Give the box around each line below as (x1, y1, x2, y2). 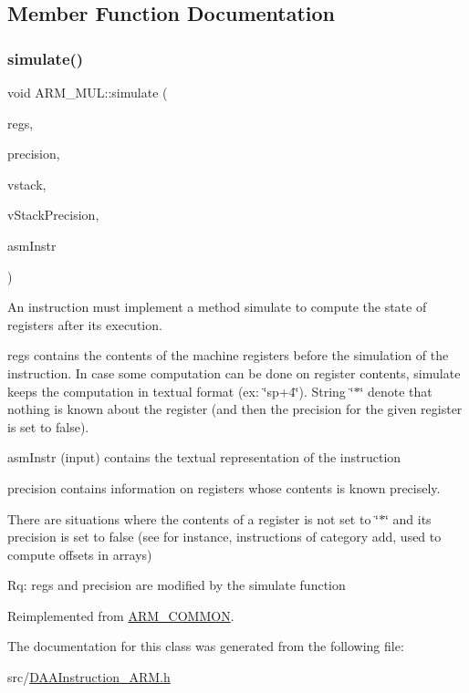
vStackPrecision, (7, 205, 99, 224)
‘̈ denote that (360, 381, 433, 400)
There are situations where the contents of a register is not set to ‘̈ (7, 509, 379, 528)
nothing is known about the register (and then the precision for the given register (7, 399, 463, 419)
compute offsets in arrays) (7, 544, 152, 564)
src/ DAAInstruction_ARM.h (7, 667, 171, 687)
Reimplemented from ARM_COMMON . (7, 605, 234, 625)
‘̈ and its (384, 509, 432, 528)
